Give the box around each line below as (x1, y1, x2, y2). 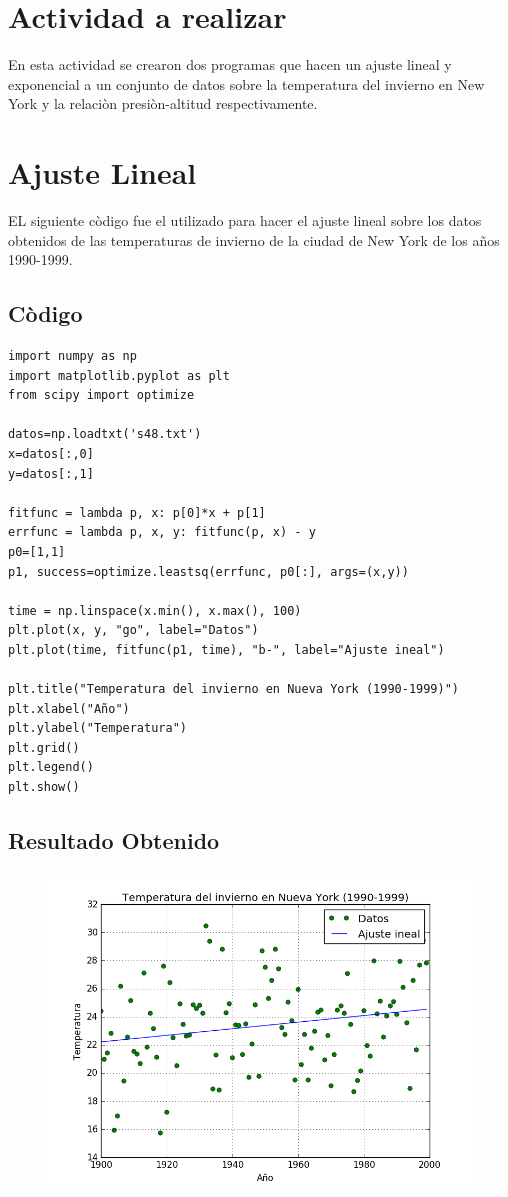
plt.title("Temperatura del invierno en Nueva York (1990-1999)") (8, 682, 460, 697)
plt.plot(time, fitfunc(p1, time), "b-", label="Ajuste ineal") (8, 642, 445, 657)
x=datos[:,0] (8, 446, 94, 461)
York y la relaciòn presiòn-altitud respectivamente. (8, 93, 318, 114)
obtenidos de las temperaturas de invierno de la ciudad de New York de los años (8, 229, 500, 250)
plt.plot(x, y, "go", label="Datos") (8, 623, 259, 638)
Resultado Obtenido (8, 825, 220, 856)
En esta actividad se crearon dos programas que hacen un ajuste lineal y (8, 54, 452, 75)
